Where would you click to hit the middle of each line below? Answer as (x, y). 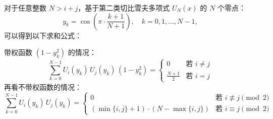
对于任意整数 (25, 8)
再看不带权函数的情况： (43, 86)
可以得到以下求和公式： (43, 35)
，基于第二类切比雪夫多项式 (124, 8)
